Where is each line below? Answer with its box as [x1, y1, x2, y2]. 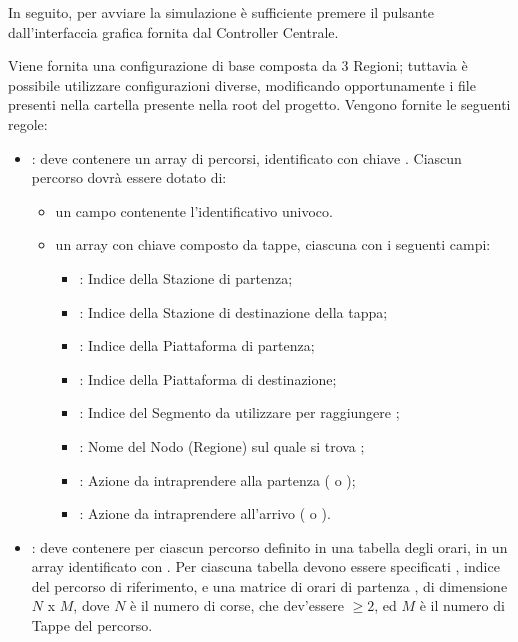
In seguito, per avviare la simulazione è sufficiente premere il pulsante [8, 2, 434, 22]
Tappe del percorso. [31, 615, 153, 636]
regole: [8, 113, 48, 134]
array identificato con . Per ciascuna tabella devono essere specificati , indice [31, 556, 500, 577]
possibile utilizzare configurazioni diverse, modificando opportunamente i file [8, 74, 476, 95]
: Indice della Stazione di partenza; [79, 267, 293, 288]
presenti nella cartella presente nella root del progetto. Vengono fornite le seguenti [8, 94, 511, 115]
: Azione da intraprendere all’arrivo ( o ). [79, 503, 331, 524]
